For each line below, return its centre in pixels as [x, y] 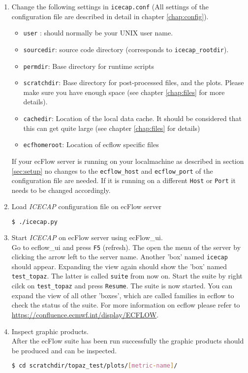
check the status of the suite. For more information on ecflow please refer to [126, 305]
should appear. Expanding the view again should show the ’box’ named [119, 266]
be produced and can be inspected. [64, 350]
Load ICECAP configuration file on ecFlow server [87, 206]
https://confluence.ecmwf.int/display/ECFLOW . [85, 314]
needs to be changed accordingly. [61, 190]
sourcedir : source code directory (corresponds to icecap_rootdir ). [126, 49]
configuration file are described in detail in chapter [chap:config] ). [110, 16]
